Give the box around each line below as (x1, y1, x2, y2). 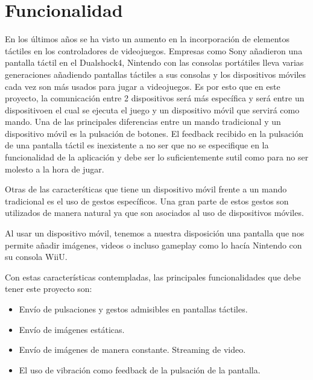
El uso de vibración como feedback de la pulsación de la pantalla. (19, 363, 261, 376)
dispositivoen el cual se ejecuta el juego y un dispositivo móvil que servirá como (5, 103, 300, 116)
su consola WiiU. (5, 250, 68, 263)
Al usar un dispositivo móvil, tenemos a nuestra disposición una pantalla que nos (5, 227, 305, 239)
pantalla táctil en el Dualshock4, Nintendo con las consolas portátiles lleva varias (5, 56, 304, 69)
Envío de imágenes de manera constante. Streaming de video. (19, 343, 246, 356)
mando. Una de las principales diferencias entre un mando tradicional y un (5, 115, 281, 128)
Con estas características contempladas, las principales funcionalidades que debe (5, 270, 301, 283)
